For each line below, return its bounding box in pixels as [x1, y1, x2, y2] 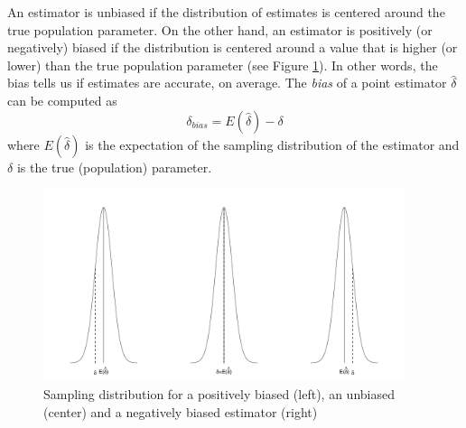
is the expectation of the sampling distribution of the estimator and [85, 135, 460, 154]
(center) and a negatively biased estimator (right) [43, 402, 318, 421]
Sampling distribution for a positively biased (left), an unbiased [43, 385, 395, 404]
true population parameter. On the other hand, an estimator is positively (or [7, 20, 433, 39]
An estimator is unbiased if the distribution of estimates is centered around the [7, 3, 445, 21]
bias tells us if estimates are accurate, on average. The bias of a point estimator [7, 73, 447, 92]
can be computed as [7, 90, 117, 109]
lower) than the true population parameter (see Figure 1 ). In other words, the [7, 55, 438, 74]
